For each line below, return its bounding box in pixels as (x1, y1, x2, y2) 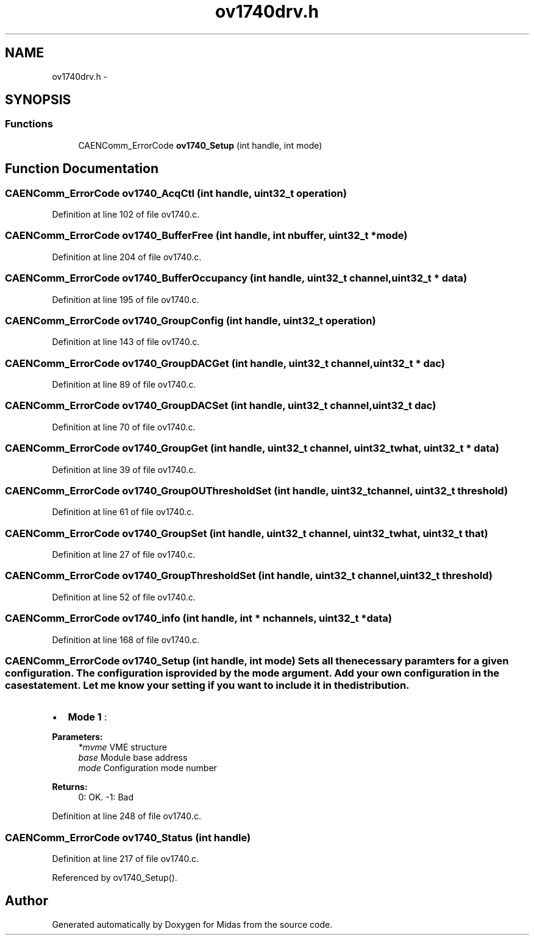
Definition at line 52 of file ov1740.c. (52, 591, 196, 602)
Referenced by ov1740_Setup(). (52, 872, 177, 883)
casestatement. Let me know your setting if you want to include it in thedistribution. (5, 678, 410, 691)
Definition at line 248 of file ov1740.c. (52, 811, 201, 822)
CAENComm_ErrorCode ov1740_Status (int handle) (5, 831, 251, 844)
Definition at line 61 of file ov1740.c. (52, 507, 194, 518)
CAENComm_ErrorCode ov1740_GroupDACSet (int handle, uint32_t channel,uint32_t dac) (5, 399, 436, 412)
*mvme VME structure (78, 742, 167, 753)
